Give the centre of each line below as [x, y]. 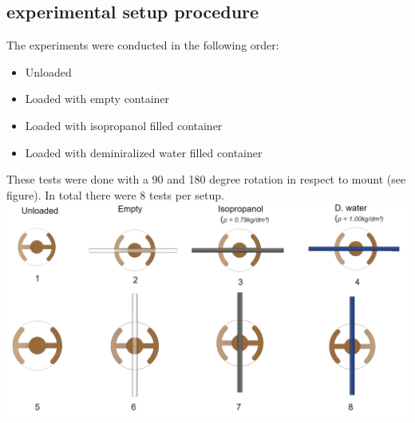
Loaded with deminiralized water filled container [144, 152]
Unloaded [48, 71]
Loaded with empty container [97, 99]
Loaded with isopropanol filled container [124, 125]
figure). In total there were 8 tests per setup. [115, 194]
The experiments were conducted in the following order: [143, 45]
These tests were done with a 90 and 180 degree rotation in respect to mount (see [206, 179]
